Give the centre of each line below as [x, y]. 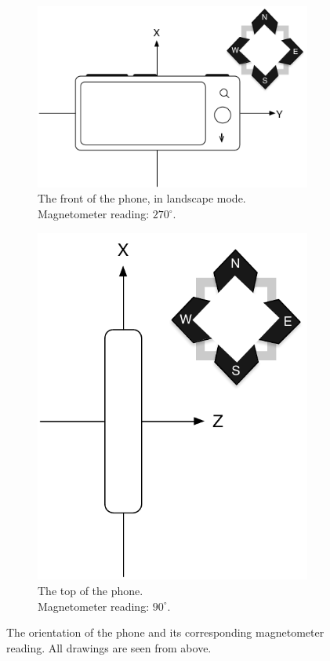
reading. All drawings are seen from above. [109, 647]
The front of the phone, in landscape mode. [142, 198]
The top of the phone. [91, 590]
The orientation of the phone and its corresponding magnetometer [165, 632]
